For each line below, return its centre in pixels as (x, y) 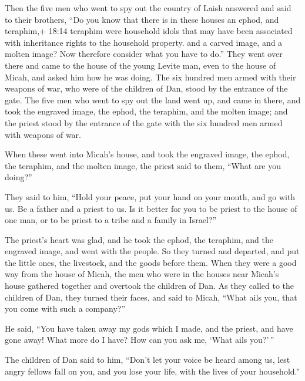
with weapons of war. (43, 134)
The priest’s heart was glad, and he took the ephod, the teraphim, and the (139, 239)
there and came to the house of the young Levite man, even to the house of (140, 65)
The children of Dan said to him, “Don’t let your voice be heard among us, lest (148, 360)
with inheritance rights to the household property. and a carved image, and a (144, 42)
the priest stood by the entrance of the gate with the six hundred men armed (144, 122)
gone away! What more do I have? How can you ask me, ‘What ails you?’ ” (140, 340)
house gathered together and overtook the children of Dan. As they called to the (150, 286)
